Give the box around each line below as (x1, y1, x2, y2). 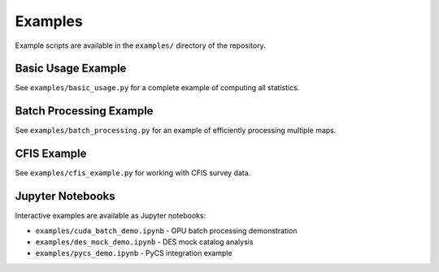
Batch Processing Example (15, 104, 154, 118)
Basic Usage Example (15, 62, 127, 76)
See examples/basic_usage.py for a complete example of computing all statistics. (15, 83, 300, 93)
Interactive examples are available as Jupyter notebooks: (15, 211, 206, 221)
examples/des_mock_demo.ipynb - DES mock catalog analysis (35, 236, 254, 247)
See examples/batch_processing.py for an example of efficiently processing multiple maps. (15, 126, 337, 136)
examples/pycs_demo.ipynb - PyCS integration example (35, 248, 233, 258)
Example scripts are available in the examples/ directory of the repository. (15, 41, 266, 50)
